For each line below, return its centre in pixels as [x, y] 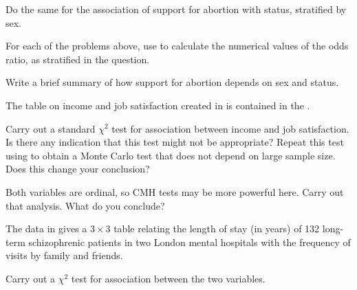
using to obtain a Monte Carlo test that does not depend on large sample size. [171, 155]
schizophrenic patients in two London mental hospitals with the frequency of [190, 242]
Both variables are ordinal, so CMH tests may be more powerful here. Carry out [175, 191]
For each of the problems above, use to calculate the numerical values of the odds [177, 46]
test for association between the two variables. [168, 278]
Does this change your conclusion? [78, 169]
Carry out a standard [51, 128]
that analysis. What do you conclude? [85, 205]
